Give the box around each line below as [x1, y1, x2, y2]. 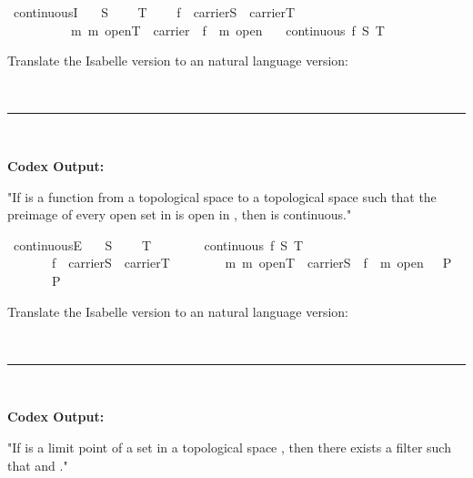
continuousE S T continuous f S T [13, 235, 304, 254]
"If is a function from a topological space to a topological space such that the [7, 187, 437, 206]
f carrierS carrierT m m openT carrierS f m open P [51, 253, 452, 272]
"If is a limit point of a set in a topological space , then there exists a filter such [7, 437, 451, 456]
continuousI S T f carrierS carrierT [13, 3, 296, 21]
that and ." [7, 455, 68, 474]
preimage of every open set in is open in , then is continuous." [7, 205, 352, 224]
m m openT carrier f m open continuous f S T [70, 20, 385, 39]
